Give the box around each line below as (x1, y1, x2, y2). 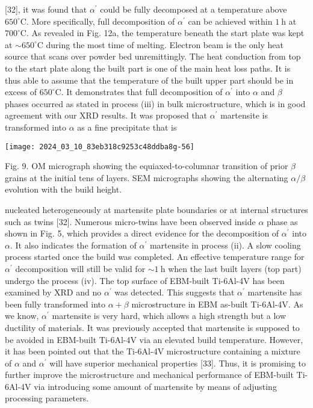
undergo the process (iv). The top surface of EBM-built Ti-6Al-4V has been (5, 274, 285, 286)
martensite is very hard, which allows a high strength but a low (52, 309, 287, 322)
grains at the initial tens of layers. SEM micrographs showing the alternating (5, 171, 288, 184)
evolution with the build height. (5, 183, 122, 196)
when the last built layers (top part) (168, 262, 302, 274)
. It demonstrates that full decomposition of (61, 85, 223, 98)
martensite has (247, 286, 302, 298)
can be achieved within (188, 14, 273, 27)
